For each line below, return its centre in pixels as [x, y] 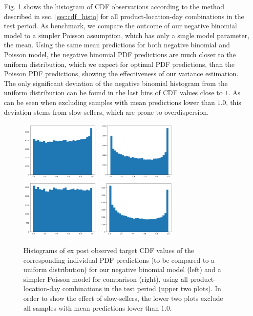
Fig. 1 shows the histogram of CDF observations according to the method [114, 6]
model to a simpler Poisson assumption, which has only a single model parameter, [127, 35]
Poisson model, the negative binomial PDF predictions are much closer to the [120, 54]
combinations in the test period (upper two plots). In [142, 288]
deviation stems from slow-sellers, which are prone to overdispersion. [106, 112]
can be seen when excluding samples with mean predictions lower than [110, 102]
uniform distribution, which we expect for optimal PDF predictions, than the [119, 64]
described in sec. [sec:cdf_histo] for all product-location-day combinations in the [124, 16]
